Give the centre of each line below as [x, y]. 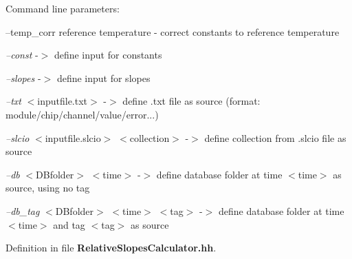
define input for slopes [103, 77]
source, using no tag [48, 188]
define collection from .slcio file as [275, 137]
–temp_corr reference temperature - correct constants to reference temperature [173, 31]
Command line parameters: [63, 8]
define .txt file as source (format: [191, 101]
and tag [69, 224]
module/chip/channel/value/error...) [82, 114]
